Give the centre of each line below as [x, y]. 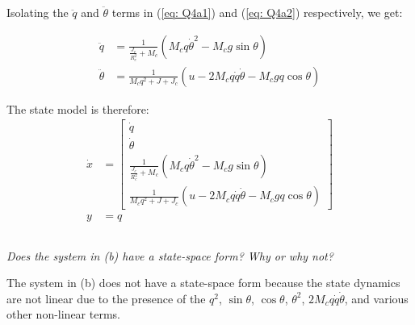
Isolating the [38, 12]
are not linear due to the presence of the [106, 298]
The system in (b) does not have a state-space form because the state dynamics [203, 283]
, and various [376, 298]
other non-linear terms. [63, 314]
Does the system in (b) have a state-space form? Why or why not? [170, 255]
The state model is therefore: [78, 108]
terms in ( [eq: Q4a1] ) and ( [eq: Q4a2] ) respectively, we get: [257, 12]
